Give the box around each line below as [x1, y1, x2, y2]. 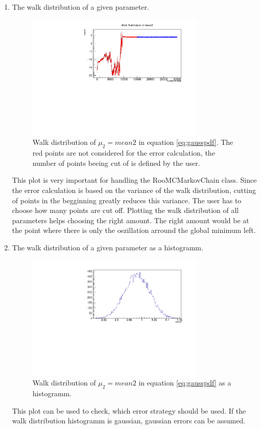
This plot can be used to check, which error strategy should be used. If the [12, 405, 246, 416]
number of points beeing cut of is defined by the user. [32, 157, 200, 168]
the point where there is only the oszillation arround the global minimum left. [12, 225, 256, 235]
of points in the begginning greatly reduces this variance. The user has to [12, 195, 242, 205]
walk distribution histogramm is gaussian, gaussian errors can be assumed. [12, 415, 246, 426]
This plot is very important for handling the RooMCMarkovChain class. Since [12, 175, 257, 185]
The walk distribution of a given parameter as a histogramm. [12, 242, 203, 252]
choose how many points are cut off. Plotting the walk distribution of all [12, 205, 239, 216]
